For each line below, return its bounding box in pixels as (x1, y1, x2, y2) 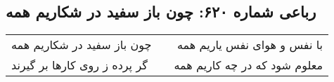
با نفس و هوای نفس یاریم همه (177, 36, 323, 53)
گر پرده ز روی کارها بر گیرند (11, 57, 148, 74)
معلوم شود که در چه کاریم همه (174, 57, 323, 74)
